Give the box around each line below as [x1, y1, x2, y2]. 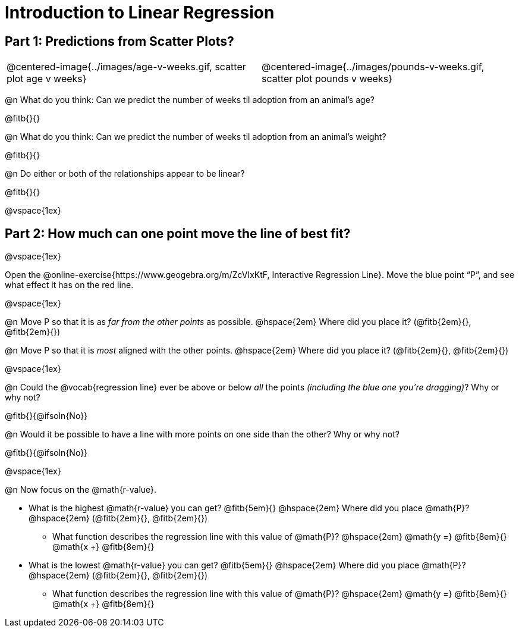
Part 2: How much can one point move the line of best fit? [5, 226, 351, 241]
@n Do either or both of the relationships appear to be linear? [5, 168, 245, 179]
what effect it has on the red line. [5, 280, 134, 290]
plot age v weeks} [7, 73, 87, 85]
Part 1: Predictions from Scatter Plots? [5, 33, 234, 49]
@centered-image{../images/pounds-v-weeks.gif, [262, 61, 485, 73]
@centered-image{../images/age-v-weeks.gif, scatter [7, 61, 246, 73]
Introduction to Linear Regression [5, 2, 275, 23]
